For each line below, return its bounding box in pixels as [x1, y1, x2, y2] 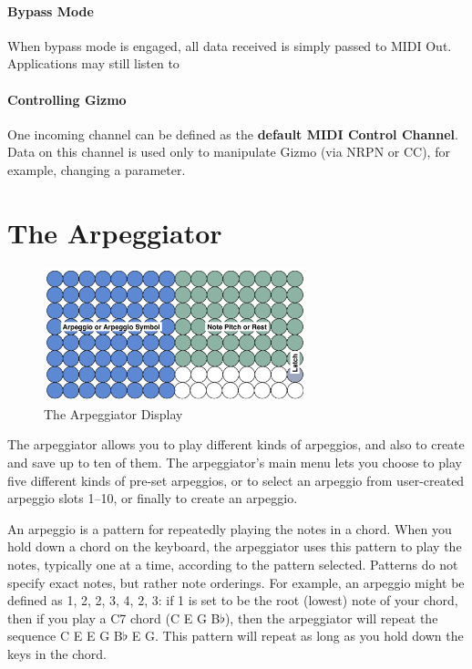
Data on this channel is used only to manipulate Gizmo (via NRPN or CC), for [7, 142, 450, 161]
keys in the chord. [7, 643, 108, 663]
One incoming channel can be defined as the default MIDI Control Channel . [7, 124, 458, 143]
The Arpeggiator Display [44, 404, 183, 423]
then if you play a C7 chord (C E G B [7, 608, 221, 627]
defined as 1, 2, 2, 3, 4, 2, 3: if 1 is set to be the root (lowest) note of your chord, [7, 591, 458, 610]
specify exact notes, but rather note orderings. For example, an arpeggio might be [7, 572, 465, 592]
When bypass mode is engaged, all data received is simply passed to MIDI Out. [7, 36, 452, 55]
